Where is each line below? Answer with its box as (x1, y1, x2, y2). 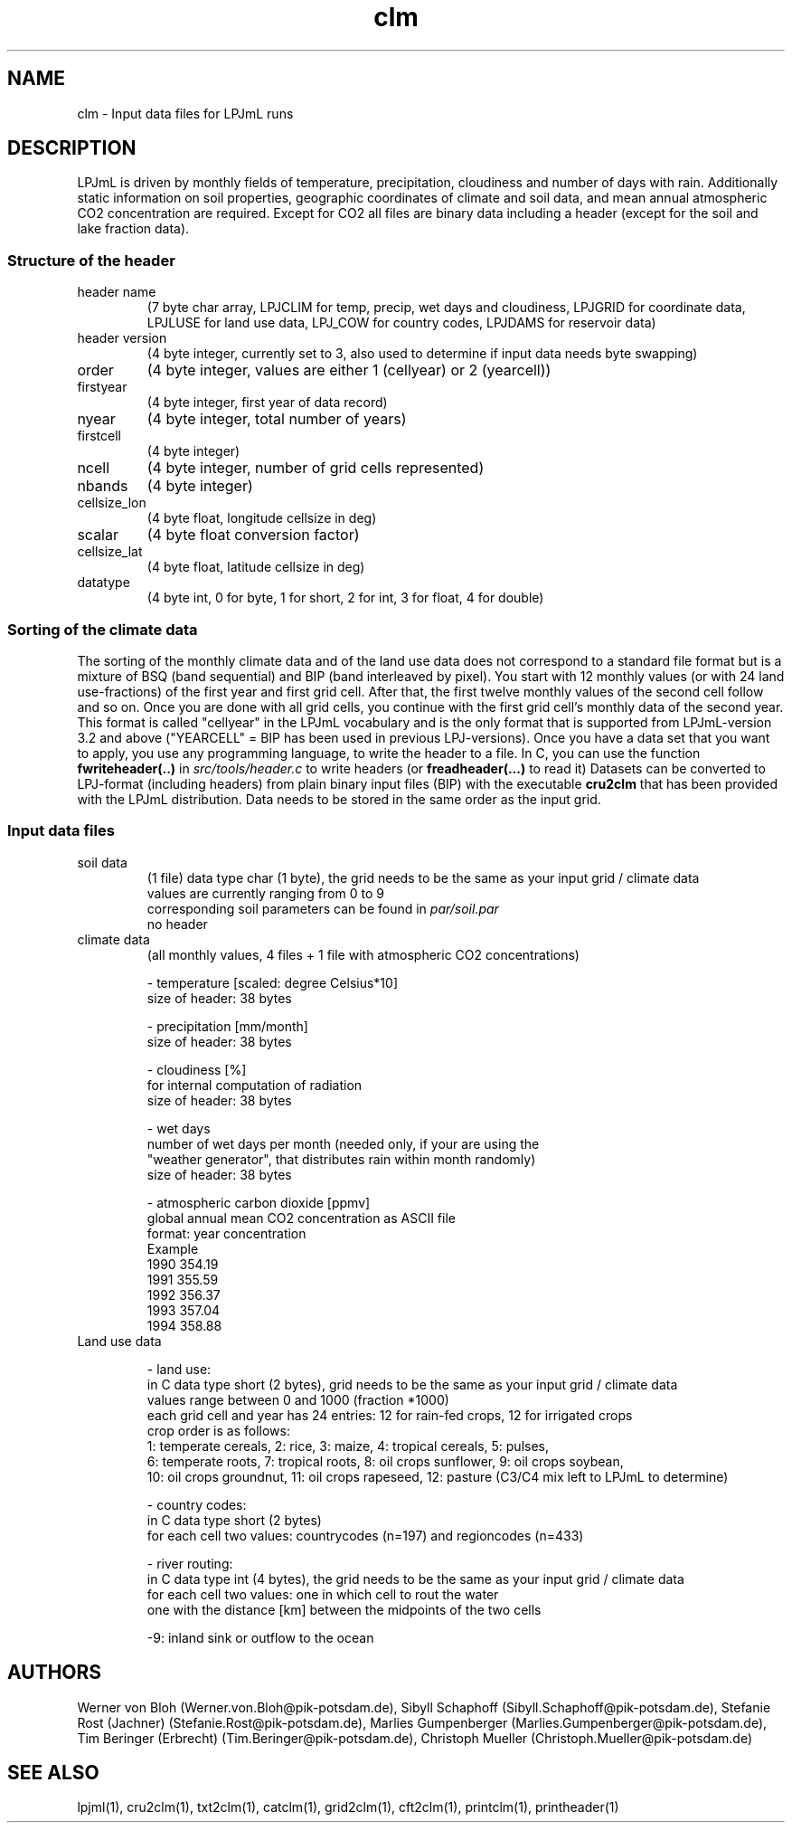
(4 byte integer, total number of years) (146, 410, 407, 429)
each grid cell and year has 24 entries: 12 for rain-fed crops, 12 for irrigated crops (146, 1407, 633, 1423)
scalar (77, 526, 118, 545)
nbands (77, 477, 128, 496)
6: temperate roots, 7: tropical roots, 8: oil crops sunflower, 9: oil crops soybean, (146, 1453, 624, 1469)
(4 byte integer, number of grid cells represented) (146, 459, 485, 478)
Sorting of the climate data (7, 620, 198, 639)
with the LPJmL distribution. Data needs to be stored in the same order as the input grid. (77, 791, 601, 807)
